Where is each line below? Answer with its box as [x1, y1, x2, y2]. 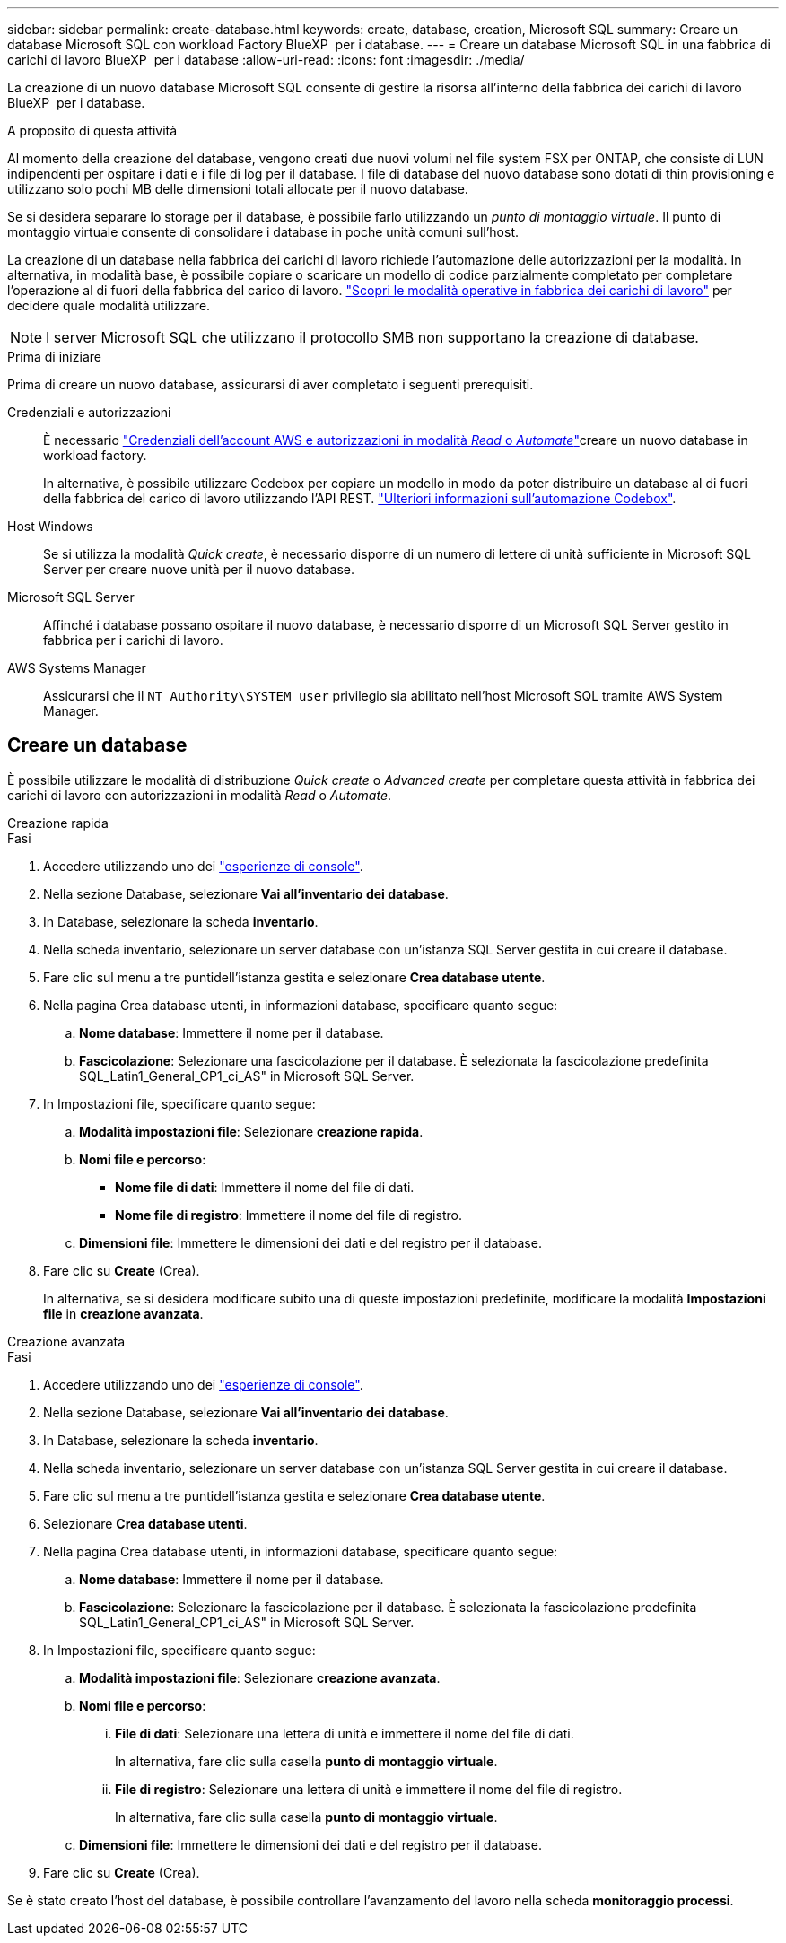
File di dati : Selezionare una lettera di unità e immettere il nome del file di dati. [115, 1725, 574, 1741]
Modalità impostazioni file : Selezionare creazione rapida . [79, 1123, 424, 1139]
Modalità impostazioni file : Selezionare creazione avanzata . [79, 1669, 441, 1686]
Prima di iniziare [7, 349, 101, 364]
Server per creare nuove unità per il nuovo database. [43, 562, 354, 577]
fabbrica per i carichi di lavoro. [43, 632, 223, 648]
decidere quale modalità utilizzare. [7, 298, 211, 313]
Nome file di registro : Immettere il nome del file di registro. [115, 1207, 462, 1223]
